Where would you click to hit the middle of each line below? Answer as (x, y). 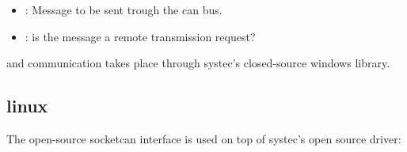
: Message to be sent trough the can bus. (124, 9)
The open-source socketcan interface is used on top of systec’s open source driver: (204, 138)
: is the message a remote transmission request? (140, 36)
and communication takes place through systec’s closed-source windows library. (198, 63)
